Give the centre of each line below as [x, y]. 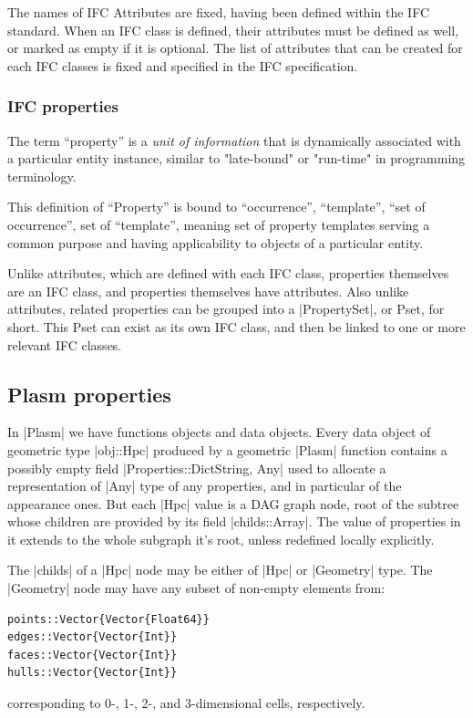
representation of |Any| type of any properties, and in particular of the [205, 486]
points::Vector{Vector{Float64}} [108, 619]
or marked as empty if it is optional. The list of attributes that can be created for [235, 48]
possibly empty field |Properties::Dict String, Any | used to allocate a [197, 468]
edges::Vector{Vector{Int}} [93, 637]
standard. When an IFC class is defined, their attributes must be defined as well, [233, 30]
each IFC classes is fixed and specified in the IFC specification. [183, 65]
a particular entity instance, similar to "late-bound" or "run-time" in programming [236, 158]
